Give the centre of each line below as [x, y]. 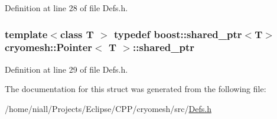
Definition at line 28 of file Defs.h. [66, 8]
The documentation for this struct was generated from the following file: [136, 89]
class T [77, 34]
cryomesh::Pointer [49, 47]
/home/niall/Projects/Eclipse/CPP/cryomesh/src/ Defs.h [108, 108]
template [26, 34]
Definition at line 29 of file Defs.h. [66, 69]
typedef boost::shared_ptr [178, 34]
